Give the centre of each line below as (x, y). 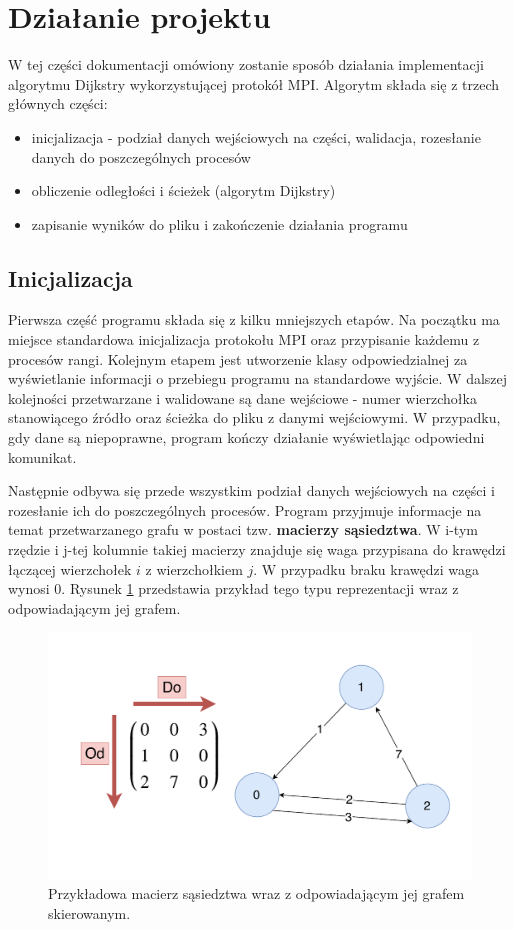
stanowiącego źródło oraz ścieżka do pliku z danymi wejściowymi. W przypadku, (254, 417)
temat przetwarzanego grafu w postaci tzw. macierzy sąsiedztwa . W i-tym (243, 529)
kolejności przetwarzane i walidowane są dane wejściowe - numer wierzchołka (242, 397)
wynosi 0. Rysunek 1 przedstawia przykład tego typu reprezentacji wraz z (233, 588)
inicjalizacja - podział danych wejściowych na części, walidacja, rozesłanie (256, 136)
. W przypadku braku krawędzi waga (366, 568)
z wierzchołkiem (194, 568)
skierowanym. (89, 912)
